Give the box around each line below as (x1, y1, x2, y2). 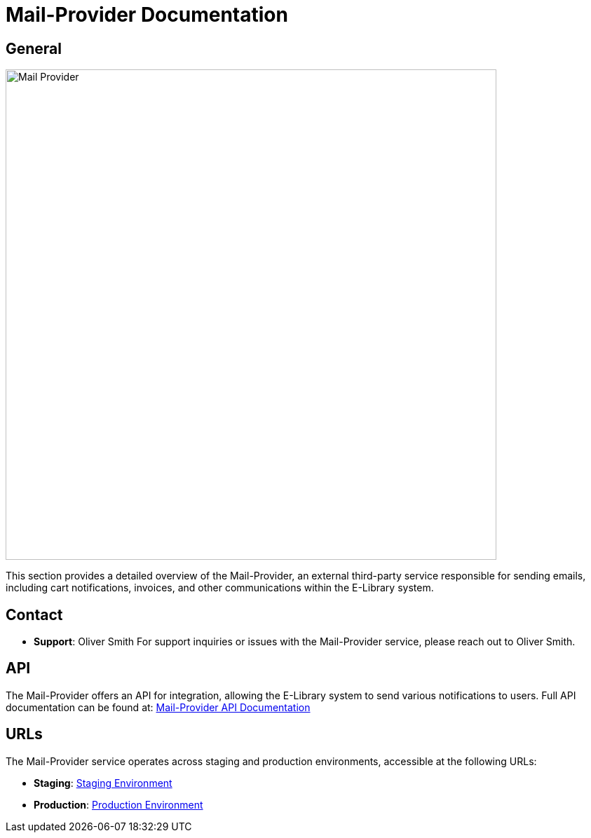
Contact (6, 605, 63, 624)
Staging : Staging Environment (34, 776, 172, 789)
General (6, 39, 62, 57)
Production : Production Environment (34, 798, 203, 811)
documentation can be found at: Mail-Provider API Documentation (6, 701, 311, 713)
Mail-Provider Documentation (6, 3, 288, 27)
